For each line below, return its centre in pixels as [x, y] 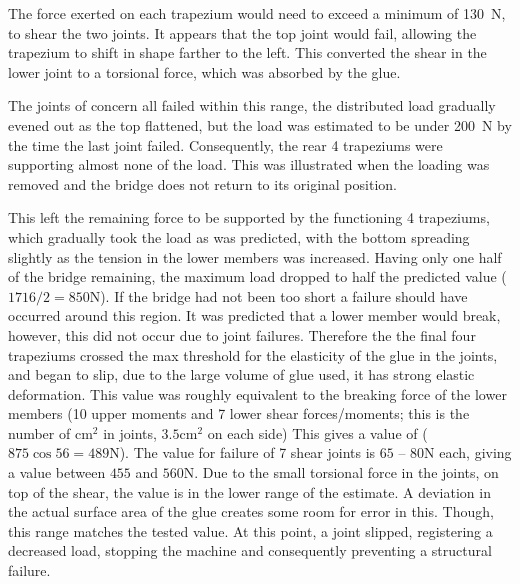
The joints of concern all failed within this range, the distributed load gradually [252, 105]
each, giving [475, 452]
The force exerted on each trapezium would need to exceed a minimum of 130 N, [257, 13]
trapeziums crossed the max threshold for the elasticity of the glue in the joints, [253, 354]
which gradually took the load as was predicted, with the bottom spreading [239, 236]
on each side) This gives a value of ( [317, 432]
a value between [57, 472]
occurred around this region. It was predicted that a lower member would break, [254, 315]
